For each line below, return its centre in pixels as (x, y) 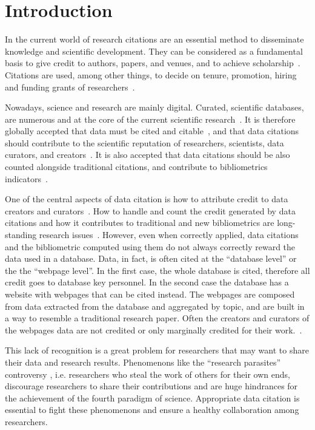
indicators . (26, 178)
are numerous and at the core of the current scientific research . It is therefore (150, 119)
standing (21, 235)
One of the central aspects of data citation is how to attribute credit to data (147, 199)
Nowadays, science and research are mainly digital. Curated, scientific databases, (154, 107)
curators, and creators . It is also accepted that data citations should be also (148, 155)
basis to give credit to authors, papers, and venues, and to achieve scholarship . (153, 63)
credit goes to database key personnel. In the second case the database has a (147, 282)
